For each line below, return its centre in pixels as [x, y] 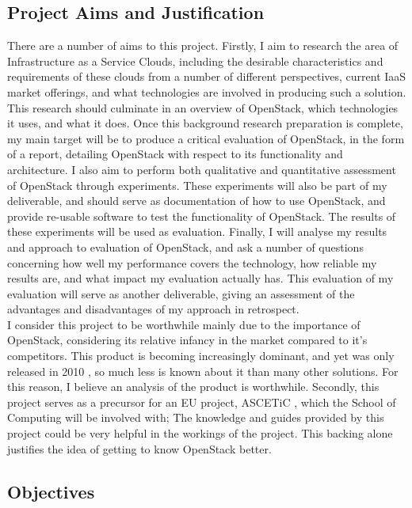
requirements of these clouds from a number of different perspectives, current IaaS [207, 76]
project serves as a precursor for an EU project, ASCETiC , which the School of [202, 402]
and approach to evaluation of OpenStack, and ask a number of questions [185, 246]
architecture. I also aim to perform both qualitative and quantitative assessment [202, 169]
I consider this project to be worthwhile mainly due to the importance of [184, 324]
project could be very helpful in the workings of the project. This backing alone [200, 433]
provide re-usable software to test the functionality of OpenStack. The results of [202, 216]
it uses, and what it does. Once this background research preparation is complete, [205, 123]
